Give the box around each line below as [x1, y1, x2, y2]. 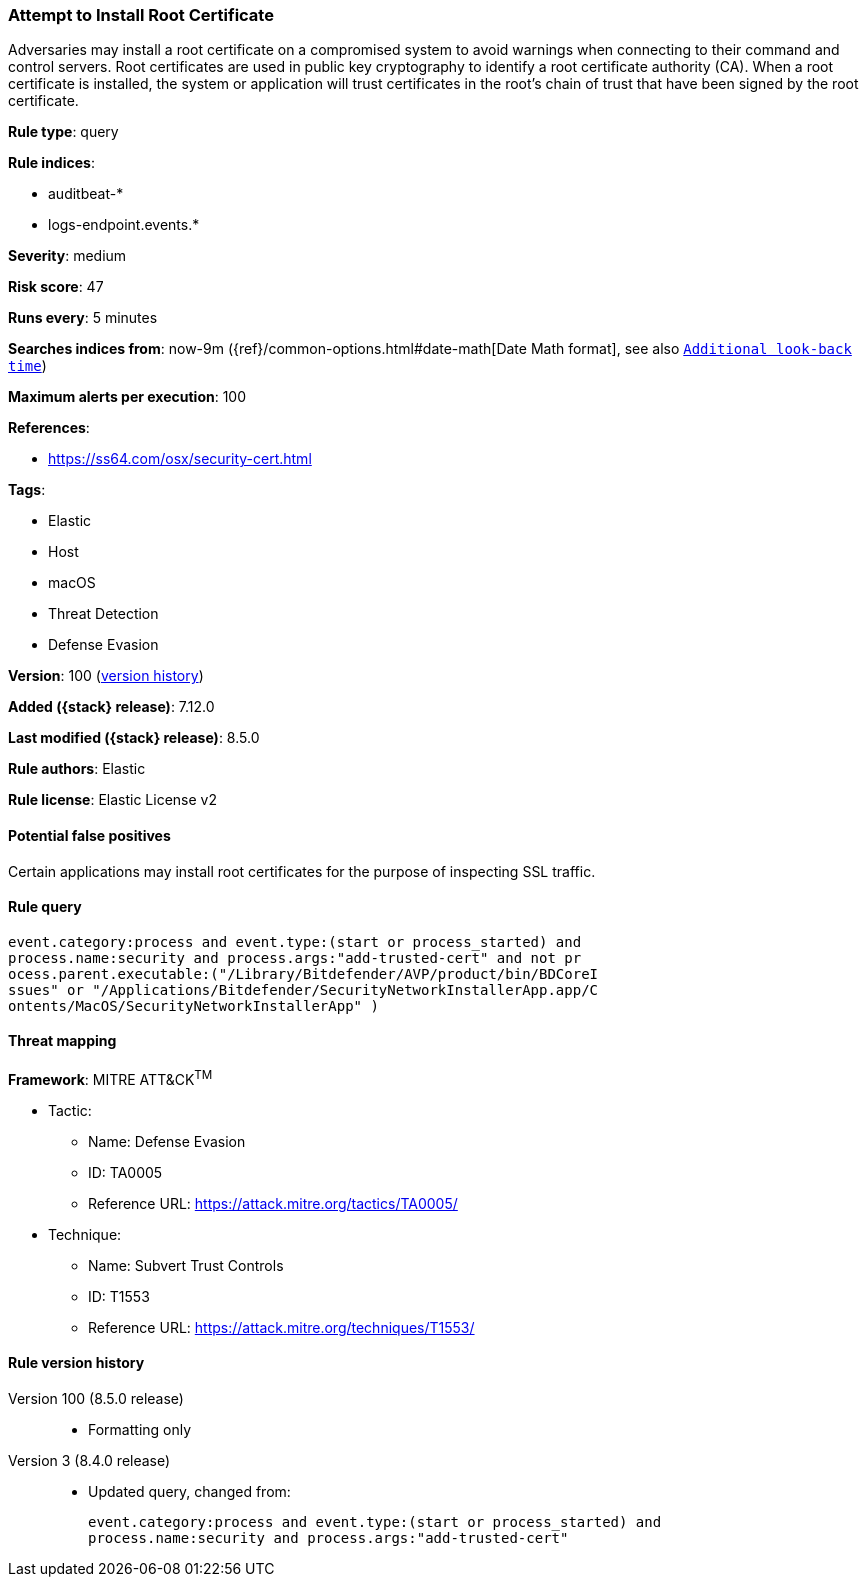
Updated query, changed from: [88, 1482, 291, 1500]
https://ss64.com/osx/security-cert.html [48, 450, 312, 468]
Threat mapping [8, 1032, 117, 1050]
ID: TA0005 [88, 1163, 163, 1181]
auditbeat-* [48, 185, 124, 203]
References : [8, 419, 90, 437]
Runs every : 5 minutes [8, 309, 158, 327]
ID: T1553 [88, 1287, 150, 1305]
